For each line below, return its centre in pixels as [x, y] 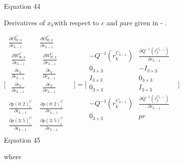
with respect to [76, 22]
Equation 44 [22, 6]
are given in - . [145, 22]
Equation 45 [22, 140]
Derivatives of [24, 22]
